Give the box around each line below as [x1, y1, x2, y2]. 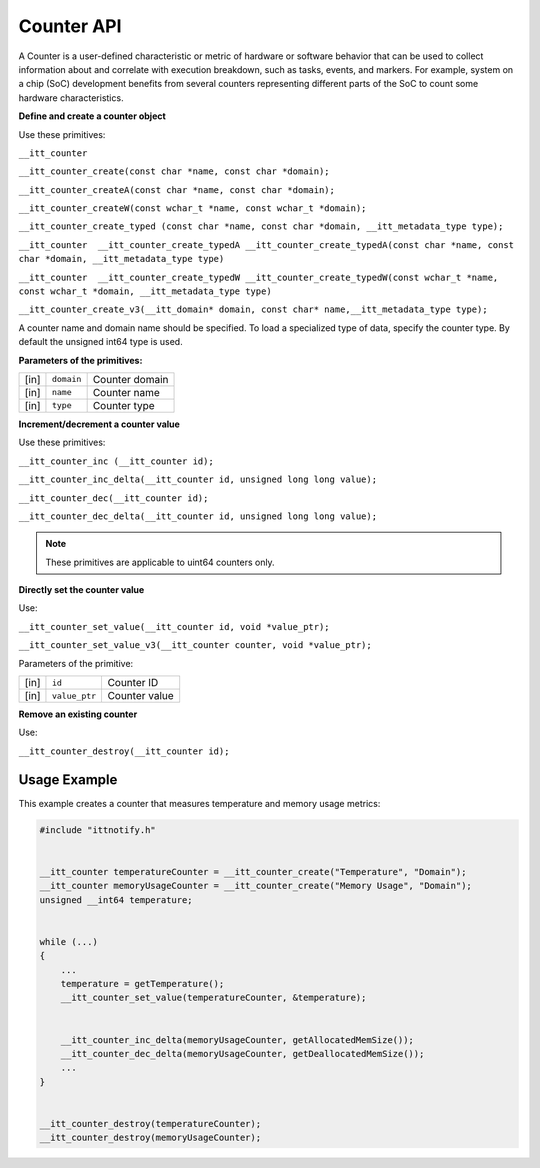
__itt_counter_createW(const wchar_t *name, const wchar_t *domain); [18, 203, 367, 214]
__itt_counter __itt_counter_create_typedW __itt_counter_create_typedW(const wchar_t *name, [18, 271, 499, 283]
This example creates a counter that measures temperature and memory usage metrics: [18, 797, 381, 809]
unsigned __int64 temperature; [39, 894, 194, 905]
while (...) [39, 936, 99, 947]
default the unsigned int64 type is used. [18, 336, 184, 348]
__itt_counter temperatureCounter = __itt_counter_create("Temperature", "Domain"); [39, 866, 467, 877]
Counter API [18, 15, 122, 37]
